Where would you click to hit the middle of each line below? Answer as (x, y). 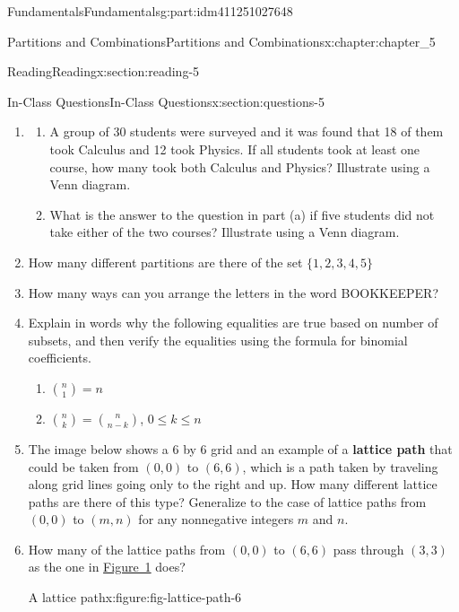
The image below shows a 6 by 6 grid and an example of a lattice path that (240, 448)
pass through (368, 549)
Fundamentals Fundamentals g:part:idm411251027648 (150, 11)
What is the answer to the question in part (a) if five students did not (242, 214)
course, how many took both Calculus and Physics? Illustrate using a (240, 166)
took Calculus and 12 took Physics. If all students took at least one (235, 149)
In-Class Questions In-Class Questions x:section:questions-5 (166, 101)
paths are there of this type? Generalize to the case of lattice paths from (227, 501)
